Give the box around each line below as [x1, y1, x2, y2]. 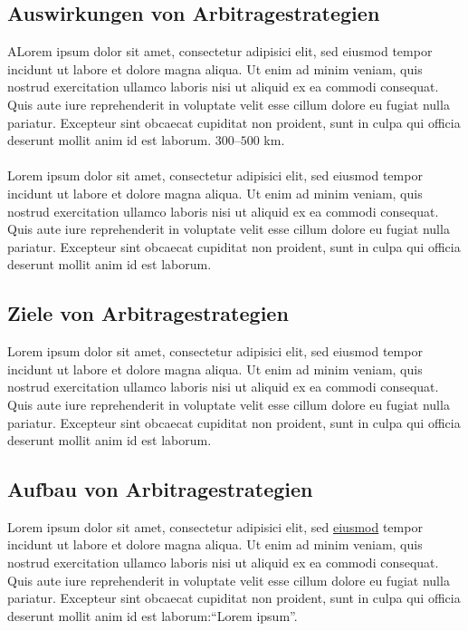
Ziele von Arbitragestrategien [7, 299, 289, 327]
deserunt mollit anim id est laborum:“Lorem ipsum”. [7, 606, 298, 625]
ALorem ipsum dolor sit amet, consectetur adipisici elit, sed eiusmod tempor [7, 42, 433, 61]
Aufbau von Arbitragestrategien [7, 475, 313, 503]
